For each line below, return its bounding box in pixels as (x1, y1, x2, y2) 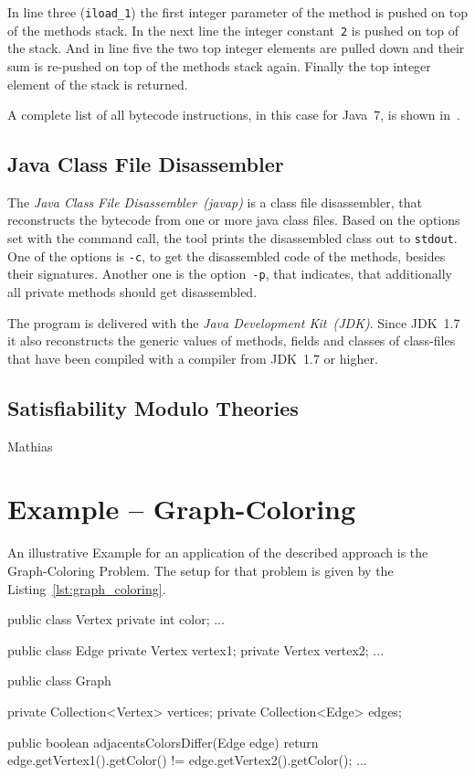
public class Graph (7, 671, 111, 690)
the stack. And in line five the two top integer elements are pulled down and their (7, 38, 465, 58)
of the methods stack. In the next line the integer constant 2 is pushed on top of (7, 20, 459, 39)
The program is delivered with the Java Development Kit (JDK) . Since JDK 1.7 (7, 313, 460, 332)
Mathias (7, 436, 53, 455)
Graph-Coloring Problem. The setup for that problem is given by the (7, 560, 394, 579)
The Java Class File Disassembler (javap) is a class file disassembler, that (7, 192, 422, 211)
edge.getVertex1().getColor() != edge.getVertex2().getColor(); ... (7, 750, 367, 770)
